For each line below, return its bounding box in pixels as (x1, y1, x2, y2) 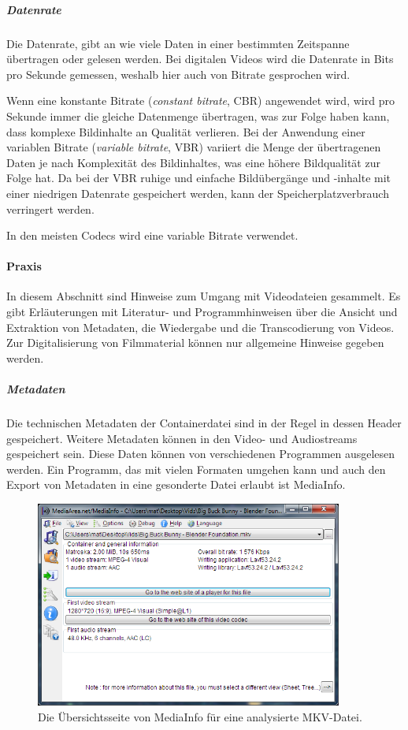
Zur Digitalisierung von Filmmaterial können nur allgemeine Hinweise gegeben (6, 334, 384, 351)
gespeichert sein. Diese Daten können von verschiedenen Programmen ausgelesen (6, 445, 395, 462)
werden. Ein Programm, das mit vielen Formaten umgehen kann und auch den (6, 460, 386, 477)
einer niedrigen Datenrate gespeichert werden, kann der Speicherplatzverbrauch (6, 184, 389, 201)
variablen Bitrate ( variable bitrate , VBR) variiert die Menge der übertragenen (6, 139, 381, 155)
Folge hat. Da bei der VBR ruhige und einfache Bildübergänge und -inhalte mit (6, 169, 391, 186)
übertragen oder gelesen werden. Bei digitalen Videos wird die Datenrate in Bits (6, 50, 394, 67)
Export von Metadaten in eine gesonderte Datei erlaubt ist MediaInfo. (6, 476, 346, 493)
